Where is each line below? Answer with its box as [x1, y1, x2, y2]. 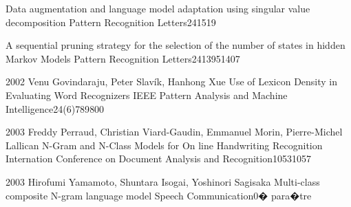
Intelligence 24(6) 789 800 [6, 101, 105, 116]
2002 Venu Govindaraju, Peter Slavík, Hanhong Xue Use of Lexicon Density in [6, 74, 338, 89]
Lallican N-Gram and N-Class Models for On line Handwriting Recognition [6, 138, 323, 152]
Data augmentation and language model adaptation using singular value [6, 1, 310, 15]
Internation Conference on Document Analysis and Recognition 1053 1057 [6, 151, 311, 166]
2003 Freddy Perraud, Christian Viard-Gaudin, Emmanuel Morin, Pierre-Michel [6, 124, 343, 139]
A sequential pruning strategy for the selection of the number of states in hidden [6, 38, 345, 52]
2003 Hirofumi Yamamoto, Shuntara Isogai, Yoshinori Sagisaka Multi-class [6, 174, 320, 188]
